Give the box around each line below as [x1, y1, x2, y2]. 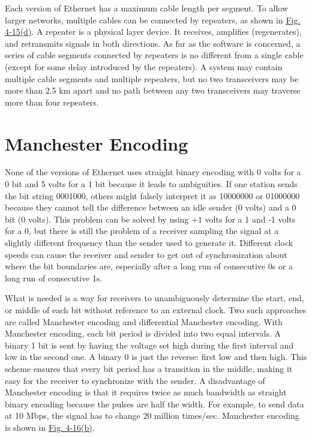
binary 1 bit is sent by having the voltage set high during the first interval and [5, 338, 294, 351]
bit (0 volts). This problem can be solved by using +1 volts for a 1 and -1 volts [5, 212, 296, 225]
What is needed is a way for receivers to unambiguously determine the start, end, [5, 292, 304, 304]
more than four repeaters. [5, 95, 99, 108]
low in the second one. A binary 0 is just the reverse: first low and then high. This [5, 350, 307, 363]
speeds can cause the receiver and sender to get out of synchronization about [5, 248, 287, 260]
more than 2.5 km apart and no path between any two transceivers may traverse [5, 84, 301, 97]
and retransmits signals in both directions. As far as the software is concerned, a [5, 37, 301, 49]
